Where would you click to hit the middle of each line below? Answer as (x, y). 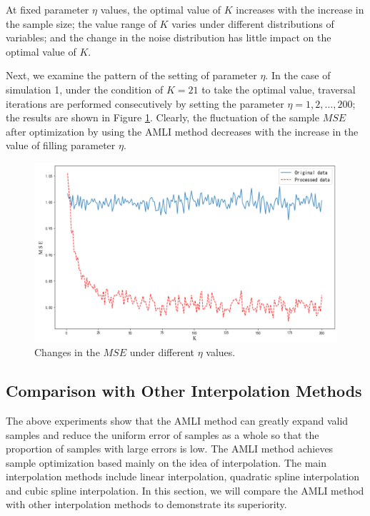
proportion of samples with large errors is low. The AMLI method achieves (170, 449)
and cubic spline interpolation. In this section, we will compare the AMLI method (185, 490)
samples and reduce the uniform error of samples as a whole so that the (162, 434)
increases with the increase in (300, 9)
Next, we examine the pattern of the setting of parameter (131, 75)
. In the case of (298, 75)
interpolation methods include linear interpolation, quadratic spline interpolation (183, 476)
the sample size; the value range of (81, 23)
